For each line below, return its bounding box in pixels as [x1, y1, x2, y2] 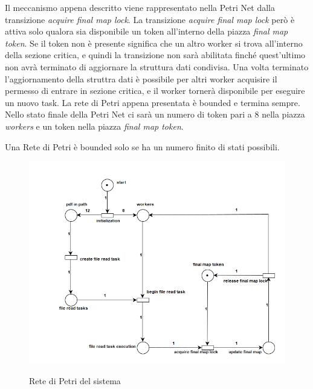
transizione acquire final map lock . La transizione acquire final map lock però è [5, 13, 295, 25]
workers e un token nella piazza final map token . [5, 119, 184, 132]
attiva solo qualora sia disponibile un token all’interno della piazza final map [5, 25, 288, 38]
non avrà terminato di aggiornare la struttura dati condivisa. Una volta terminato [5, 60, 309, 73]
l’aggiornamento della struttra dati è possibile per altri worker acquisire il [5, 72, 277, 85]
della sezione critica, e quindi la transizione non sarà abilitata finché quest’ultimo [5, 48, 306, 61]
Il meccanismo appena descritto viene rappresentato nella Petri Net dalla [5, 1, 276, 13]
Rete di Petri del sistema [29, 374, 121, 387]
